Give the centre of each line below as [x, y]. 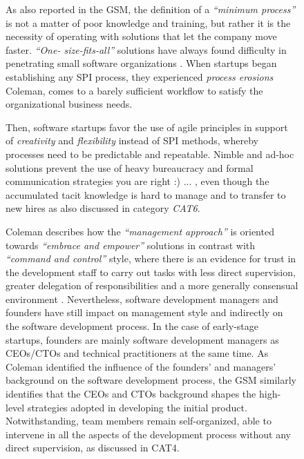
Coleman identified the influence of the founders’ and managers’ [141, 366]
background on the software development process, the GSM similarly [151, 380]
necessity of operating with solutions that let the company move [141, 36]
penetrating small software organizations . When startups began [141, 63]
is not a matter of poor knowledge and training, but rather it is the [148, 22]
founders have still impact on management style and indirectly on [144, 312]
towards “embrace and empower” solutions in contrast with [131, 245]
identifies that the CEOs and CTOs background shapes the [131, 394]
